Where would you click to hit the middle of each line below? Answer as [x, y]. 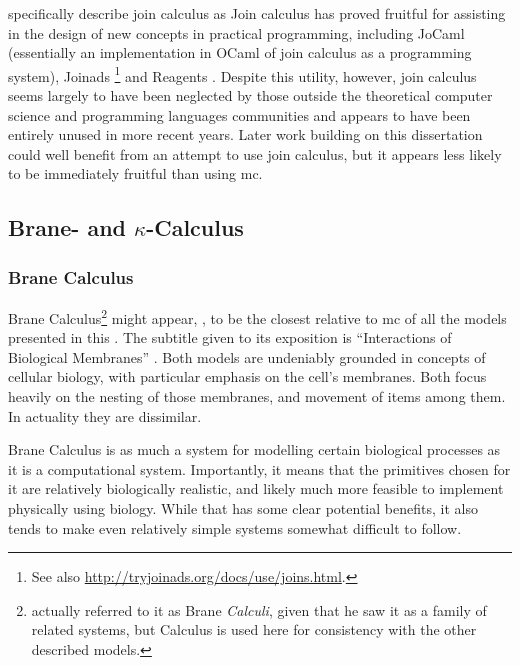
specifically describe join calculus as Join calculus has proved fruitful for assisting [257, 13]
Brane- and [67, 227]
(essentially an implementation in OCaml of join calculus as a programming [240, 52]
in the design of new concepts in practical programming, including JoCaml [236, 32]
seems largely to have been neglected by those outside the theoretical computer [250, 95]
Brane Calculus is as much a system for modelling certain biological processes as [254, 449]
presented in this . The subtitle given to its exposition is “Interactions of [230, 337]
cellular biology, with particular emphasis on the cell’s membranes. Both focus [247, 376]
